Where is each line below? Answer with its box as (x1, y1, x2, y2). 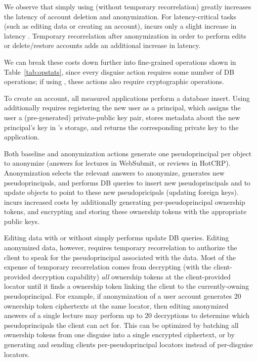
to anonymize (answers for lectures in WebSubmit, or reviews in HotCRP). (4, 158, 231, 168)
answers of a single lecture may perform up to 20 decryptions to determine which (4, 310, 250, 320)
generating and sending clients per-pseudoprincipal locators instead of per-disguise (4, 339, 253, 349)
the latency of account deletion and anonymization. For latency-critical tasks (4, 11, 236, 21)
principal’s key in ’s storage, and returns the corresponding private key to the (4, 122, 239, 132)
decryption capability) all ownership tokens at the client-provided (32, 271, 231, 281)
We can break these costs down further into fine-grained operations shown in (4, 56, 236, 67)
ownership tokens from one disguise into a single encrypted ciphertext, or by (4, 329, 235, 340)
